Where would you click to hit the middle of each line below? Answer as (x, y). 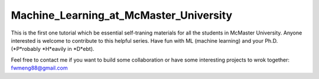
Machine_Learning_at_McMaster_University (122, 15)
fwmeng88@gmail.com (39, 68)
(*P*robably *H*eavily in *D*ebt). (53, 49)
